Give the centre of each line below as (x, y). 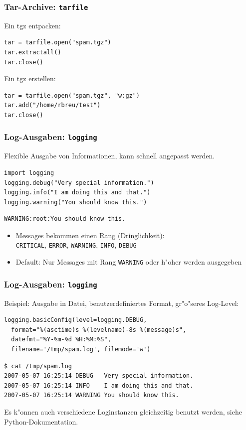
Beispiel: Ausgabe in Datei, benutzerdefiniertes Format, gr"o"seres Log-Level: (122, 303)
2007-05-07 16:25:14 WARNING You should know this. (92, 395)
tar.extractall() (33, 52)
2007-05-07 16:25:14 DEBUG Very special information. (99, 376)
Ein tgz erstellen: (30, 78)
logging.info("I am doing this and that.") (77, 193)
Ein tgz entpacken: (32, 25)
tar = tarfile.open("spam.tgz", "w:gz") (72, 95)
